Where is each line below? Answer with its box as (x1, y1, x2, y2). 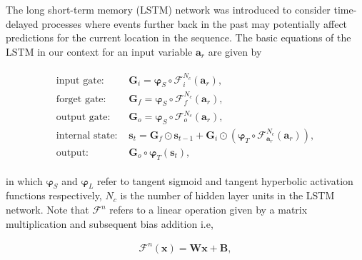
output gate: (56, 112, 111, 122)
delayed (6, 16, 39, 31)
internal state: (56, 130, 118, 141)
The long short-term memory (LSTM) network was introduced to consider (6, 2, 331, 16)
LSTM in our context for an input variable (6, 44, 193, 59)
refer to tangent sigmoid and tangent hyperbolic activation (97, 173, 353, 188)
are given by (208, 44, 262, 59)
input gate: (56, 75, 104, 86)
